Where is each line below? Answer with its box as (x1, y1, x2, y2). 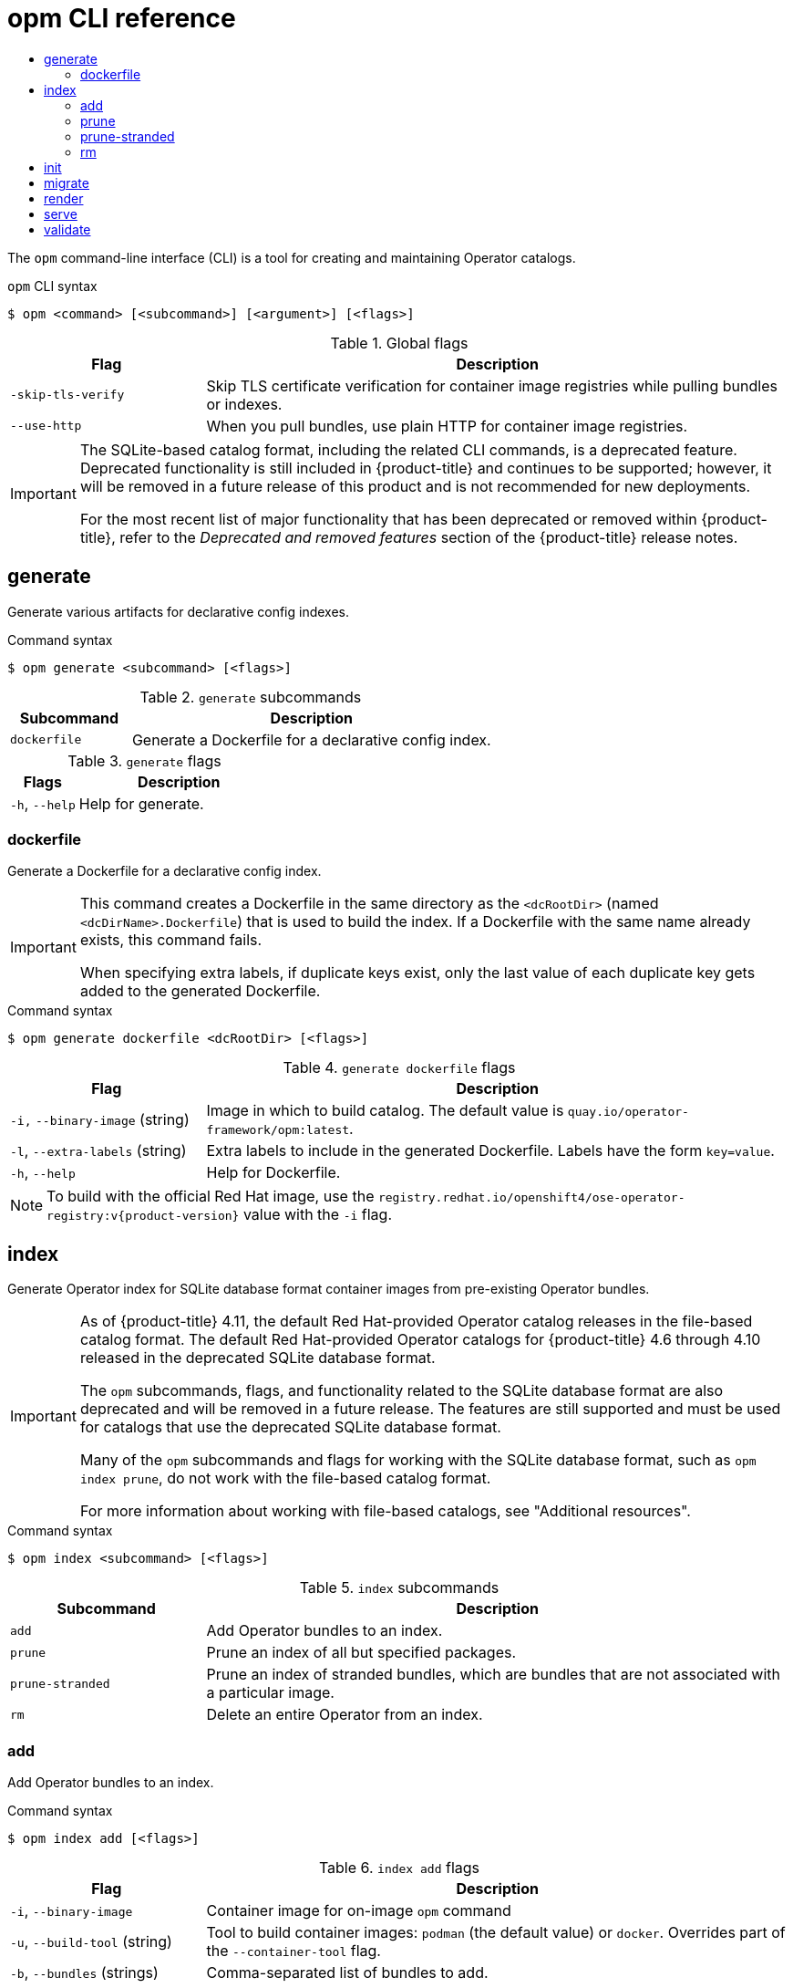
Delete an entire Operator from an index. (206, 1705, 483, 1724)
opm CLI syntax (7, 277, 98, 294)
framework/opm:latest (206, 1123, 350, 1138)
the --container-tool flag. (206, 1941, 381, 1960)
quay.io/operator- (567, 1105, 689, 1119)
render (44, 190, 84, 206)
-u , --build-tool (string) (10, 1931, 172, 1951)
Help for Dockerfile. (206, 1163, 341, 1182)
